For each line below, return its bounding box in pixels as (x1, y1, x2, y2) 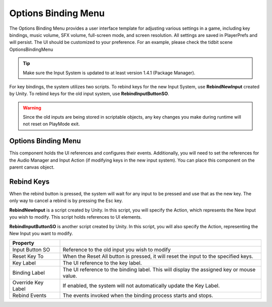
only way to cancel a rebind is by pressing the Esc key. (9, 197, 123, 204)
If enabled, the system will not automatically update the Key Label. (62, 282, 220, 289)
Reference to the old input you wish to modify (62, 246, 171, 253)
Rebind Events (12, 292, 47, 299)
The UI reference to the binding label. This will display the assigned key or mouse (62, 266, 256, 273)
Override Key (12, 279, 44, 286)
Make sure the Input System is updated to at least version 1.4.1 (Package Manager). (23, 70, 196, 76)
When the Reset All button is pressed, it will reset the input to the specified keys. (62, 253, 254, 260)
